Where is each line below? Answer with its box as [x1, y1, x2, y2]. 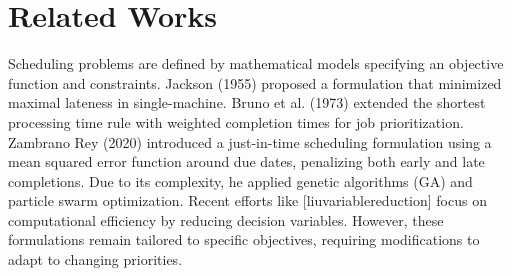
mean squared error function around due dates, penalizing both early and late [8, 151, 485, 172]
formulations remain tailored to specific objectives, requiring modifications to [8, 229, 480, 250]
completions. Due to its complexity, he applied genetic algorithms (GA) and [8, 170, 473, 191]
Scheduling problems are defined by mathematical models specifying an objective [8, 53, 504, 74]
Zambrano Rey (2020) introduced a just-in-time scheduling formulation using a [8, 131, 492, 152]
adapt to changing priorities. [8, 249, 183, 270]
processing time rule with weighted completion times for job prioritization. [8, 111, 464, 132]
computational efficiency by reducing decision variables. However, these [8, 209, 444, 230]
